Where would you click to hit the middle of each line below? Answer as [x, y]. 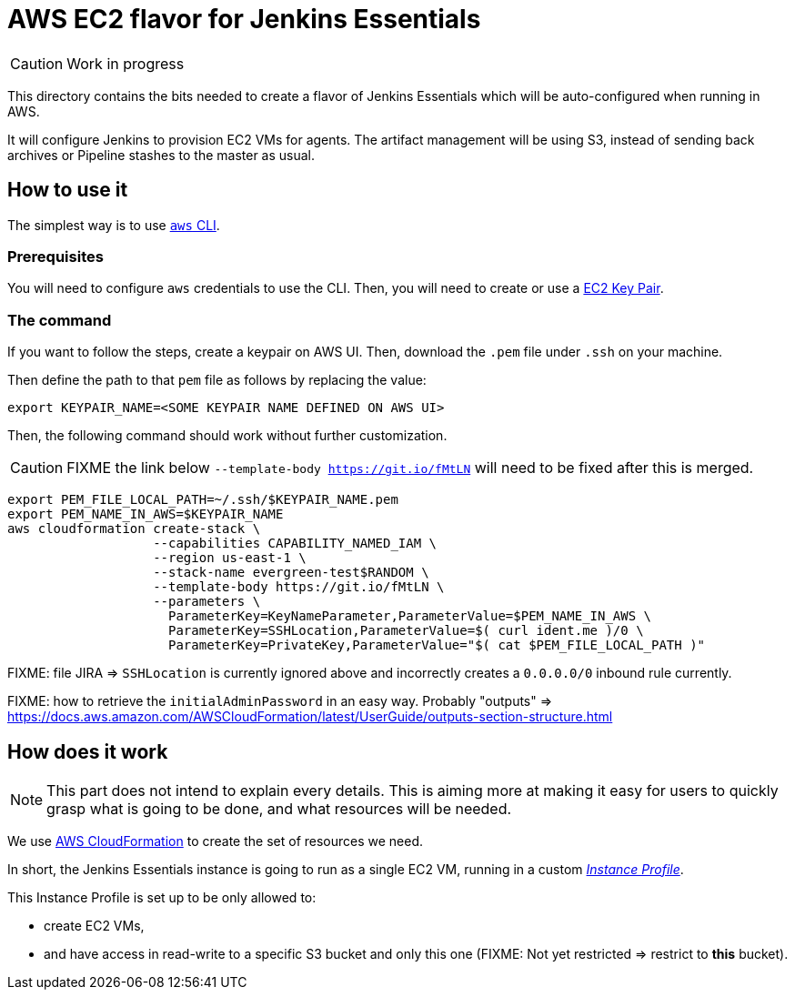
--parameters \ [207, 602]
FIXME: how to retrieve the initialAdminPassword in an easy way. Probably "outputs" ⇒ [280, 701]
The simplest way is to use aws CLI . [114, 225]
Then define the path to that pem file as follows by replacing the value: [217, 380]
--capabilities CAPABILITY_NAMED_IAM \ [295, 544]
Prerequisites [55, 256]
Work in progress [126, 63]
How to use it [68, 190]
